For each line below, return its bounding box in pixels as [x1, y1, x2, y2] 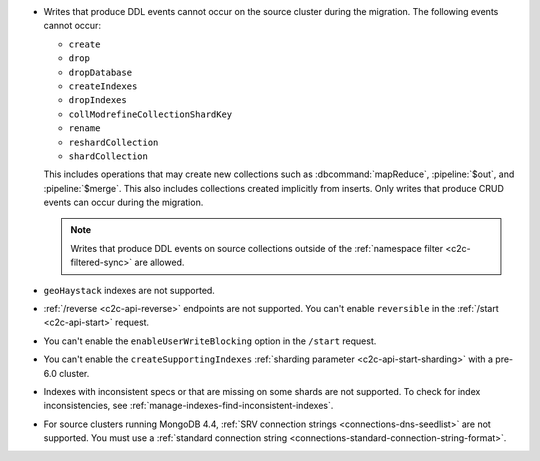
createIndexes [68, 80, 138, 92]
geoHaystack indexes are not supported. [43, 284, 215, 296]
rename [68, 123, 101, 134]
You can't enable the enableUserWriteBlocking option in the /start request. [43, 335, 377, 347]
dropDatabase [68, 66, 133, 78]
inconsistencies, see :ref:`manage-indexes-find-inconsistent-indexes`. [43, 400, 334, 412]
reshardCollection [68, 136, 159, 148]
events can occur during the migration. [43, 196, 204, 209]
